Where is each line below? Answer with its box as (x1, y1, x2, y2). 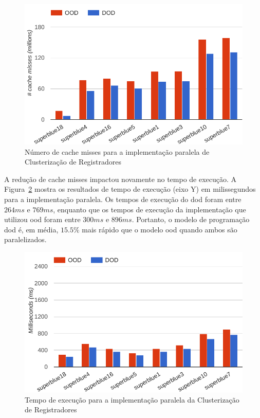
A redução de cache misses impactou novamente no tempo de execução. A (4, 173, 237, 184)
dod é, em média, (4, 224, 59, 234)
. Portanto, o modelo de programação (132, 214, 250, 225)
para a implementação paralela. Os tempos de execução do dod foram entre (4, 193, 242, 204)
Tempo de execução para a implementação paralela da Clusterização (25, 394, 239, 405)
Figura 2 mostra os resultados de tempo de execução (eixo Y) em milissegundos (4, 184, 256, 194)
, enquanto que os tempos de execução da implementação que (53, 204, 246, 214)
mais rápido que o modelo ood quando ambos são (82, 224, 237, 234)
